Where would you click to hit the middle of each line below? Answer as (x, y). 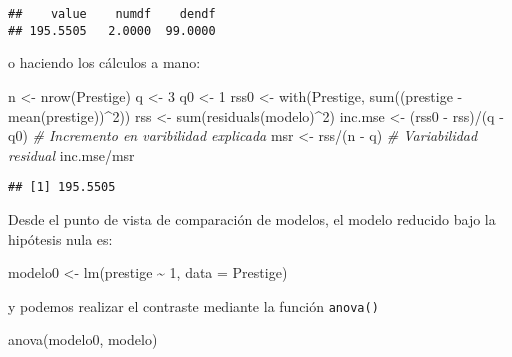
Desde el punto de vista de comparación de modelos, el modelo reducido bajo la (252, 218)
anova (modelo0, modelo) (83, 339)
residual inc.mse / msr (71, 154)
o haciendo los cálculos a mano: (104, 62)
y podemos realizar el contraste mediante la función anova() (193, 305)
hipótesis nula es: (60, 238)
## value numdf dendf (112, 14)
